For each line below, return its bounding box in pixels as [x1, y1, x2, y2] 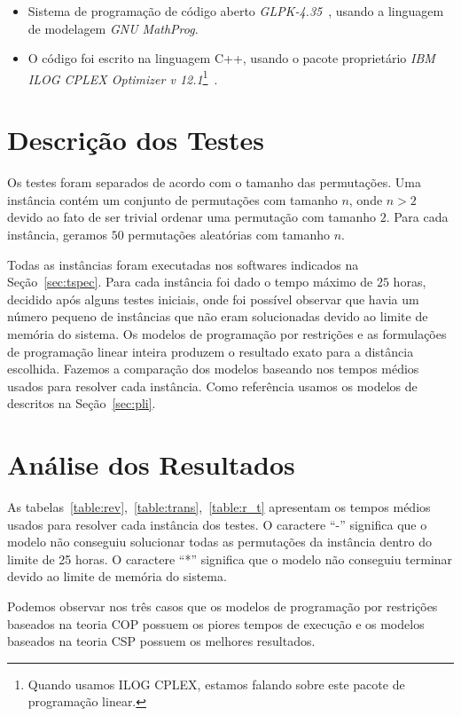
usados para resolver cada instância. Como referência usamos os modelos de [7, 376, 418, 395]
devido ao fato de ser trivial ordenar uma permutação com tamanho [7, 208, 376, 226]
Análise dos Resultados [7, 446, 295, 483]
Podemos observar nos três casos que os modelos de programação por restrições [7, 596, 438, 615]
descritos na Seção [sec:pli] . [7, 394, 156, 413]
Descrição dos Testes [7, 122, 265, 158]
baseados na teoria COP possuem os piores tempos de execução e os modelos [7, 614, 425, 633]
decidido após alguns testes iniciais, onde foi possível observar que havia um [7, 289, 419, 308]
